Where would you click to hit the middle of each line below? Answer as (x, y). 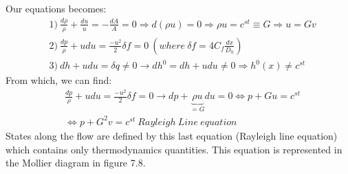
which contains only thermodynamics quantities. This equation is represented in (174, 149)
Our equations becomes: (56, 8)
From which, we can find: (59, 80)
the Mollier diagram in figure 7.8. (76, 163)
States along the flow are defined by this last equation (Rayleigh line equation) (172, 135)
